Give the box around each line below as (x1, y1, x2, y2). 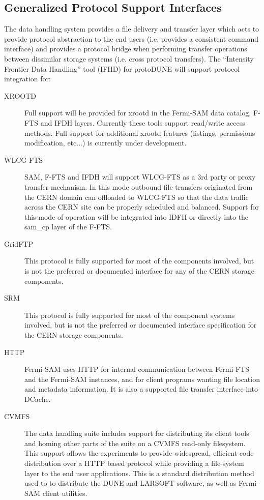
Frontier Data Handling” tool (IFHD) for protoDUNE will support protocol (4, 63, 240, 74)
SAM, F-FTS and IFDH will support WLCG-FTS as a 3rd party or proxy (24, 171, 256, 182)
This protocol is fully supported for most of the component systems (24, 309, 235, 320)
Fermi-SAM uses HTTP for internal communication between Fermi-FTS (24, 364, 250, 374)
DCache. (24, 394, 51, 404)
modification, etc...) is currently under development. (24, 137, 187, 148)
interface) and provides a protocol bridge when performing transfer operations (4, 43, 247, 54)
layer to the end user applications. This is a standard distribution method (24, 467, 254, 478)
